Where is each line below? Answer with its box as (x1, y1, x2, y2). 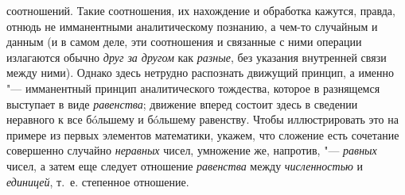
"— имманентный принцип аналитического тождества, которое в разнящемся (6, 79, 380, 96)
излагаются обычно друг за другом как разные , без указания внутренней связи (6, 48, 387, 65)
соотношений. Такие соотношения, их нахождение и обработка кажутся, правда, (6, 2, 395, 18)
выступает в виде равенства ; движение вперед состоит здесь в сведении (6, 95, 358, 112)
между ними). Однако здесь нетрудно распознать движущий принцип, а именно (6, 64, 395, 81)
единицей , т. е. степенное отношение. (6, 173, 189, 189)
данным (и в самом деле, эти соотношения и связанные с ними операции (6, 33, 362, 50)
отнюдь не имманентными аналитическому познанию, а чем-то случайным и (6, 17, 378, 34)
